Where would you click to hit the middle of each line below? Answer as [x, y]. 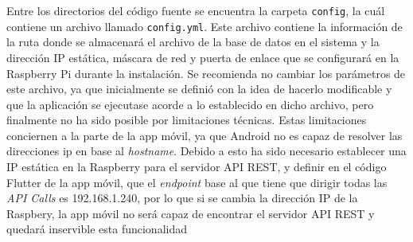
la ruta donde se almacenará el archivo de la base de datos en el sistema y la [193, 42]
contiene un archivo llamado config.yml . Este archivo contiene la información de [205, 26]
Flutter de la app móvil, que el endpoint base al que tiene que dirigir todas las [197, 182]
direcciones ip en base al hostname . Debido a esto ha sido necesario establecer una [206, 151]
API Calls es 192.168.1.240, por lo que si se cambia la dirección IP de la [182, 198]
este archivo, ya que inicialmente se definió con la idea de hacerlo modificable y [199, 89]
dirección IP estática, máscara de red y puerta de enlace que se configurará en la [203, 57]
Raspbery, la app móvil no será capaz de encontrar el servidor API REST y [191, 213]
